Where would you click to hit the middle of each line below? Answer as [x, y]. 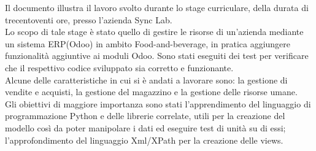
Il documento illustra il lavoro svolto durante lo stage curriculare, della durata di [157, 7]
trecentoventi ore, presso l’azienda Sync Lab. [89, 19]
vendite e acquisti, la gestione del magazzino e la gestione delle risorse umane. [151, 92]
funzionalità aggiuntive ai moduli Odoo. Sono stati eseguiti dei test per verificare [157, 56]
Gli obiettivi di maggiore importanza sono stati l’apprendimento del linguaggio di [158, 103]
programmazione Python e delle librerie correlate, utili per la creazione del [145, 116]
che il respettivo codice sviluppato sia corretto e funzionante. [119, 67]
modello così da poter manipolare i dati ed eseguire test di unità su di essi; [145, 127]
